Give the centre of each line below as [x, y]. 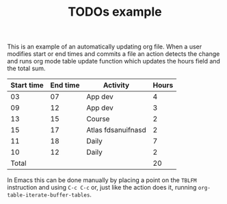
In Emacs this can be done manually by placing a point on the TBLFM [102, 180]
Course [98, 119]
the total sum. [26, 68]
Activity [116, 85]
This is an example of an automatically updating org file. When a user [105, 47]
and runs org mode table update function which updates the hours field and [114, 61]
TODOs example [115, 12]
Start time [27, 85]
